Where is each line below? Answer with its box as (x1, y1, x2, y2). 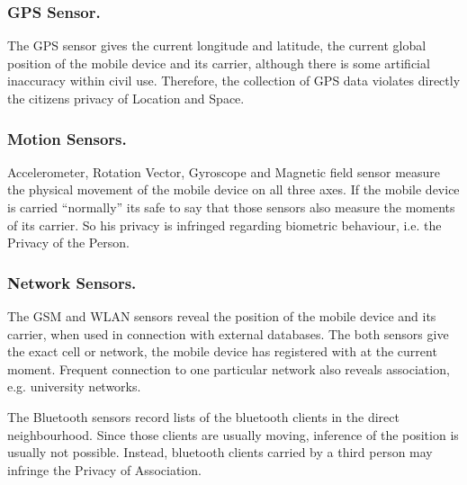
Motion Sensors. (7, 127, 127, 149)
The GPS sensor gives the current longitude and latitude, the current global (7, 36, 427, 55)
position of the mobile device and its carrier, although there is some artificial (7, 53, 430, 72)
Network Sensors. (7, 271, 137, 293)
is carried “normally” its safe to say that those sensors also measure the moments (7, 198, 455, 216)
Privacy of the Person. (7, 233, 130, 252)
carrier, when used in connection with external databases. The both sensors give (7, 324, 449, 343)
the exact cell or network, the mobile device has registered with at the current (7, 342, 437, 361)
